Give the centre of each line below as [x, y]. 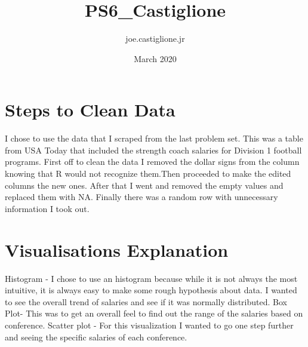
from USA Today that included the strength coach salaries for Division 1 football [153, 150]
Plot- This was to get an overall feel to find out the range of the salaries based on [154, 313]
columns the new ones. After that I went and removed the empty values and [144, 185]
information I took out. [47, 208]
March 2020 [155, 58]
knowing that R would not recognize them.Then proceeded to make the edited [148, 173]
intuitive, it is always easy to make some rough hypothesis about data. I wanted [151, 290]
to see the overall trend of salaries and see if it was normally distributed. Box [146, 301]
